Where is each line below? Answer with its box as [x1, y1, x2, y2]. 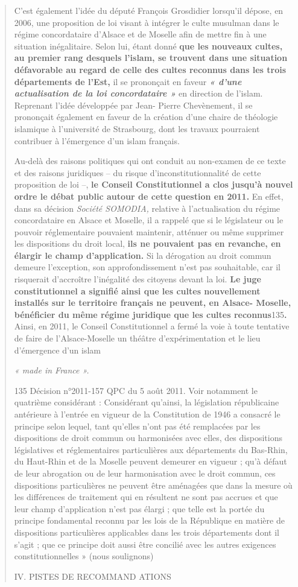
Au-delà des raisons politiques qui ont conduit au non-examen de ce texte [14, 154, 286, 167]
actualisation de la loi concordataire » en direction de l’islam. [14, 87, 263, 100]
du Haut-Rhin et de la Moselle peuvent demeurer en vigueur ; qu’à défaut [14, 455, 287, 468]
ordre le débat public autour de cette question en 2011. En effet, [14, 189, 284, 202]
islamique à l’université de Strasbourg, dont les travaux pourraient [14, 122, 260, 135]
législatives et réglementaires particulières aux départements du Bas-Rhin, [14, 443, 288, 455]
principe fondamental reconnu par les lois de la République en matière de [14, 514, 285, 527]
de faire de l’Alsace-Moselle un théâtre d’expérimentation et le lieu [14, 332, 261, 344]
